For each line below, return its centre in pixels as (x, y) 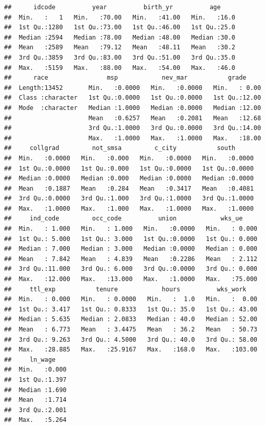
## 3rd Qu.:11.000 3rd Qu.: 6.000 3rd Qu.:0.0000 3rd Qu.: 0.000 (131, 269)
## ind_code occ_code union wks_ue (124, 219)
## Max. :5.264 (35, 420)
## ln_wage (30, 359)
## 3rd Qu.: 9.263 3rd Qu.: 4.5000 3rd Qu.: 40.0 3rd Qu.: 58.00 (131, 339)
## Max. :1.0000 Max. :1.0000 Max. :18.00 (133, 138)
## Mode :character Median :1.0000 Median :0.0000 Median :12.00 (133, 108)
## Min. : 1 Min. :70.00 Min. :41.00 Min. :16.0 (120, 17)
